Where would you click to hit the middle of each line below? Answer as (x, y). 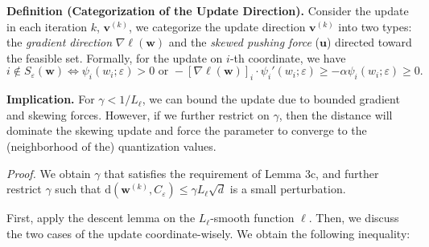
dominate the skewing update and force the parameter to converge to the (187, 130)
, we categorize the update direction (217, 26)
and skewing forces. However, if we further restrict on (138, 114)
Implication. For (51, 99)
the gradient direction (60, 42)
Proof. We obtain (49, 173)
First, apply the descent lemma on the (101, 218)
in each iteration (47, 26)
